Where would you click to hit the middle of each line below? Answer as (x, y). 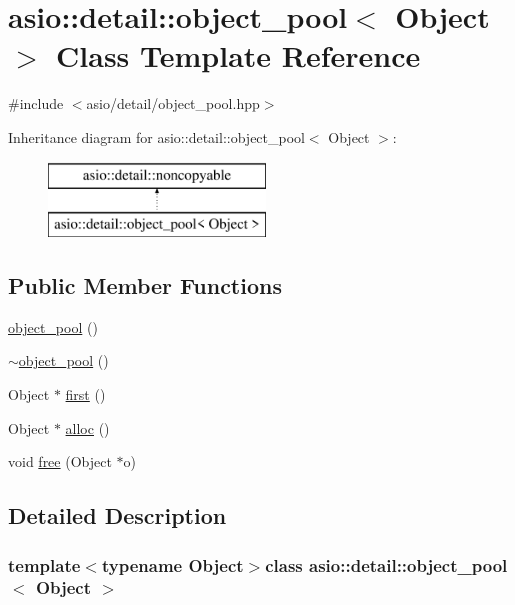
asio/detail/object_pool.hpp (173, 103)
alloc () (87, 427)
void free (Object (60, 461)
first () (85, 394)
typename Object (172, 564)
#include (36, 103)
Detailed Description (117, 515)
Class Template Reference (238, 55)
